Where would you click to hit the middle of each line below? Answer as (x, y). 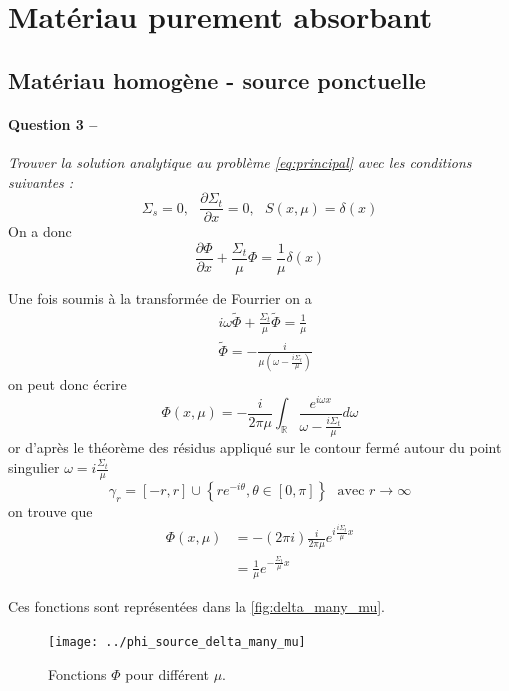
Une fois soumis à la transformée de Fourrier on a (160, 297)
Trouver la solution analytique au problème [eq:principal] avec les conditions (240, 161)
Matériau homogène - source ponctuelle (217, 79)
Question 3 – (53, 123)
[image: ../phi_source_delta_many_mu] (177, 642)
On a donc (40, 231)
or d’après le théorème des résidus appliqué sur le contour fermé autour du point (255, 447)
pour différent (167, 673)
